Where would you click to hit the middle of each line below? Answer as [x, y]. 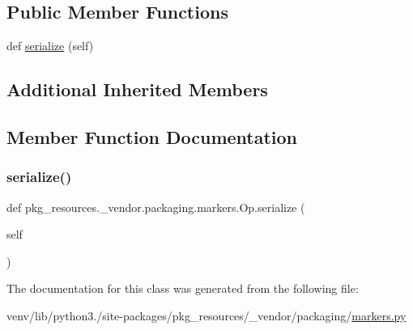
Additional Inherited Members [137, 89]
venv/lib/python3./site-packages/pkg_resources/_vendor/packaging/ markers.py [206, 315]
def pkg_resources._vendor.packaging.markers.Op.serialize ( [156, 207]
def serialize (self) [50, 46]
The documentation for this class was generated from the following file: [183, 288]
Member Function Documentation [152, 136]
